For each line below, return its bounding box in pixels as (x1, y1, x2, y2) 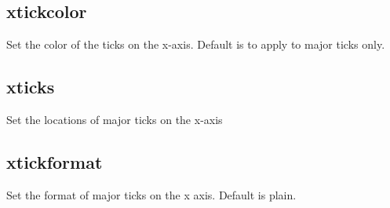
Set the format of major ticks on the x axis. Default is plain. (6, 186, 297, 203)
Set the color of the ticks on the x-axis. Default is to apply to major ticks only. (6, 36, 385, 53)
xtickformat (6, 149, 103, 173)
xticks (6, 75, 55, 99)
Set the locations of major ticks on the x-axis (6, 111, 223, 127)
